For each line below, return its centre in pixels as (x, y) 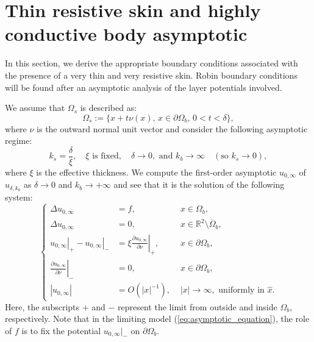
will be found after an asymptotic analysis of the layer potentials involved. (144, 87)
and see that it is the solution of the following (199, 184)
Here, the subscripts (42, 306)
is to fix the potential (61, 330)
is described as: (109, 108)
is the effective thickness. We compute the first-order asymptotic (156, 172)
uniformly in (241, 290)
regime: (19, 141)
